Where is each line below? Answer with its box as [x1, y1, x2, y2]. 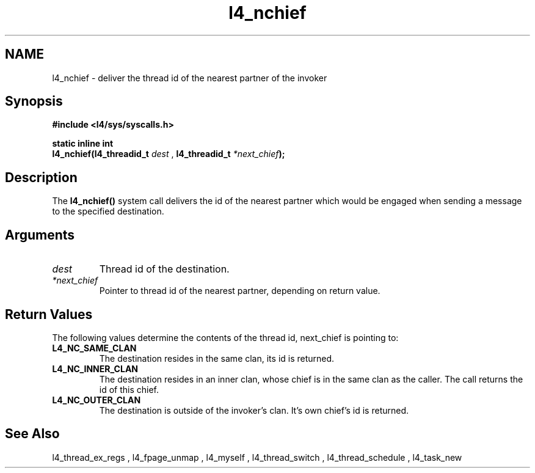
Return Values [5, 306, 93, 322]
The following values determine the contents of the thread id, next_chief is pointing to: [52, 332, 399, 343]
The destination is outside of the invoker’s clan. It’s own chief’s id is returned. [99, 405, 409, 416]
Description [5, 169, 78, 185]
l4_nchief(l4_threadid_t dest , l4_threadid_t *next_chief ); [52, 148, 285, 159]
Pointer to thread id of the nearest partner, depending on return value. [99, 285, 380, 296]
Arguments [5, 227, 75, 243]
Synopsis [5, 94, 63, 109]
